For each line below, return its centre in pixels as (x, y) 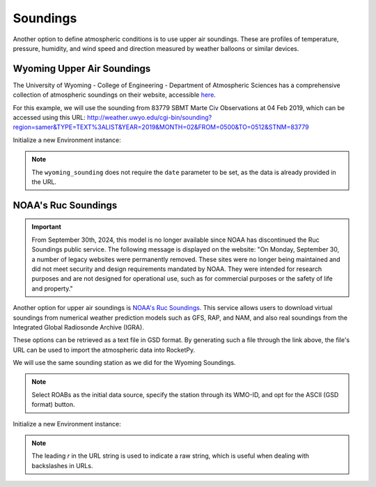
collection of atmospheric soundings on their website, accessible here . (114, 95)
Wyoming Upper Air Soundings (82, 69)
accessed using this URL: (49, 118)
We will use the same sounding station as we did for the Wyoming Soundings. (124, 363)
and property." (52, 288)
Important (47, 227)
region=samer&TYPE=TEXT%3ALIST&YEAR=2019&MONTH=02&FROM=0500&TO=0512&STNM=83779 (161, 127)
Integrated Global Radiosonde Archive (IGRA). (78, 327)
